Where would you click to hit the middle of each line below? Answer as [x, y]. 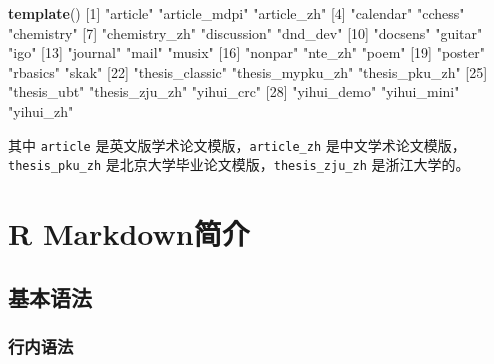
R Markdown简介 [129, 233]
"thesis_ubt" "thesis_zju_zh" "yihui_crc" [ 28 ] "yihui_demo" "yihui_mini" [234, 91]
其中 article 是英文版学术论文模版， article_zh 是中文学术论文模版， [237, 144]
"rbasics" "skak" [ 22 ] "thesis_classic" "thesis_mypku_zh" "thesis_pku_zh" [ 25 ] [248, 71]
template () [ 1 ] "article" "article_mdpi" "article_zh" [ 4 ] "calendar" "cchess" [236, 13]
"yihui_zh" [41, 110]
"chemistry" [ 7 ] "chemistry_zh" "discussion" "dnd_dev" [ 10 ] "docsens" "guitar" [245, 32]
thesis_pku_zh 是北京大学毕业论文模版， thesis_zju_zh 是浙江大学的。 [239, 164]
